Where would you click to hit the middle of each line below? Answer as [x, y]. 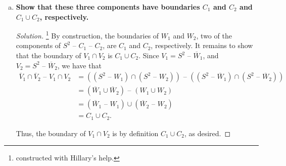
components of [38, 45]
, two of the [214, 35]
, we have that [79, 65]
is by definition [135, 133]
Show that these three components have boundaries [108, 7]
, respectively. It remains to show [202, 45]
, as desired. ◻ [207, 133]
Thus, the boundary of [51, 133]
